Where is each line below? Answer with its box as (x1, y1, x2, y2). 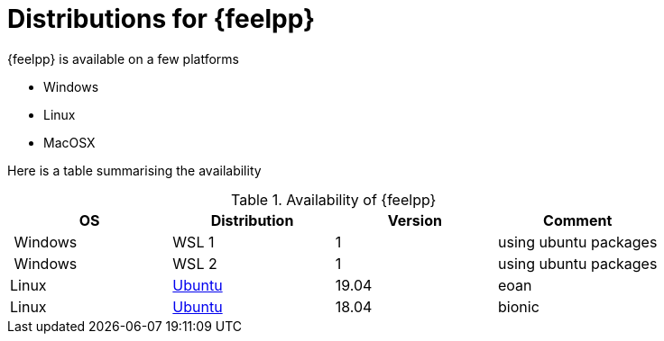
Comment (543, 211, 613, 229)
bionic (498, 297, 539, 316)
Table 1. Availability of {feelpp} (231, 190, 437, 209)
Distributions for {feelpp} (7, 4, 316, 34)
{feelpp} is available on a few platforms (7, 50, 239, 67)
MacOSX (43, 134, 96, 150)
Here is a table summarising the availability (7, 162, 262, 178)
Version (387, 211, 442, 229)
